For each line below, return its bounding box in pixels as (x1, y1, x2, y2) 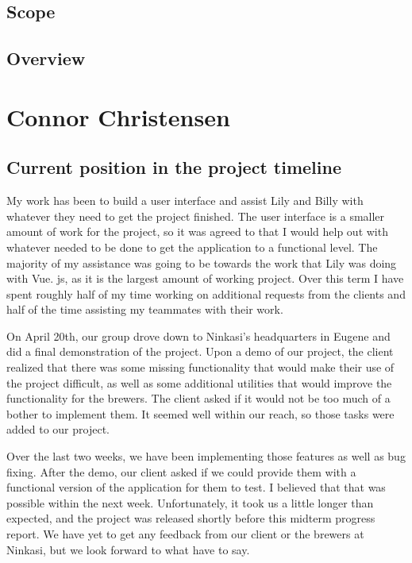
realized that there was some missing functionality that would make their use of (6, 359, 395, 376)
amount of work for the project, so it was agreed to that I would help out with (6, 223, 388, 240)
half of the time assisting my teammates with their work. (6, 301, 283, 318)
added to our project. (6, 421, 110, 438)
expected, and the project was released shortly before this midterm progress (6, 510, 375, 526)
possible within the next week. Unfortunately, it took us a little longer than (6, 494, 374, 511)
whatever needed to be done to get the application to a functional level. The (6, 238, 378, 255)
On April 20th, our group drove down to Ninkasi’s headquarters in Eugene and (6, 327, 391, 344)
